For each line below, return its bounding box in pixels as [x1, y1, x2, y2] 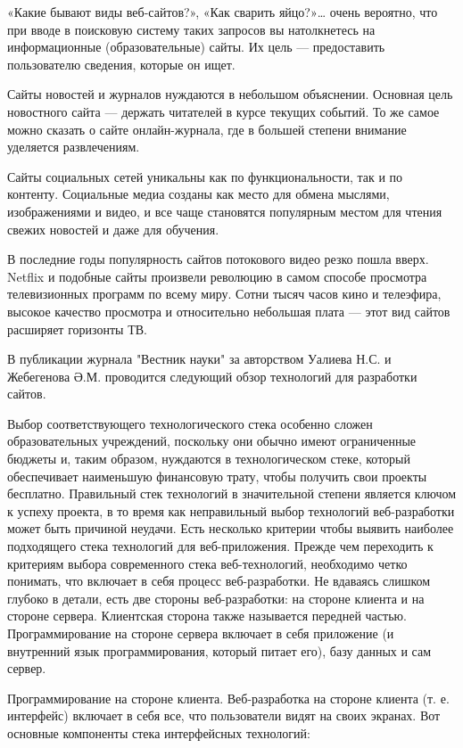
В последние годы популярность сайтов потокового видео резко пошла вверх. [7, 250, 429, 268]
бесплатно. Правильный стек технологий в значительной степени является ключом [7, 484, 457, 503]
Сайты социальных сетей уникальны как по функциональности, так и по [7, 167, 403, 185]
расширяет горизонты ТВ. [7, 319, 147, 338]
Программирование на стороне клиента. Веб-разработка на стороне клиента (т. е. [7, 688, 450, 707]
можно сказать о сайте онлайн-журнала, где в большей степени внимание [7, 119, 407, 138]
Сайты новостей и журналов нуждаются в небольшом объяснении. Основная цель [7, 85, 453, 103]
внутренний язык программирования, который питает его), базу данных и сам [7, 641, 432, 660]
